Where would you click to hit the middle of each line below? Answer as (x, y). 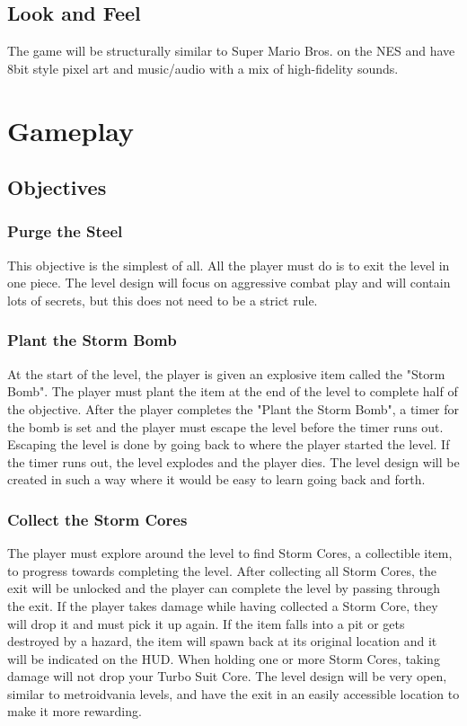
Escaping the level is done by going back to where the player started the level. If (229, 444)
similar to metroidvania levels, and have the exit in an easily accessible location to (233, 693)
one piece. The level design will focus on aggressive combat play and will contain (229, 283)
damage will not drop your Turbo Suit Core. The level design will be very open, (227, 676)
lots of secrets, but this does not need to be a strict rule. (163, 300)
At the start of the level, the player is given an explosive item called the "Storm (226, 373)
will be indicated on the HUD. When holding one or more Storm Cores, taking (224, 658)
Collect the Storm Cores (97, 519)
